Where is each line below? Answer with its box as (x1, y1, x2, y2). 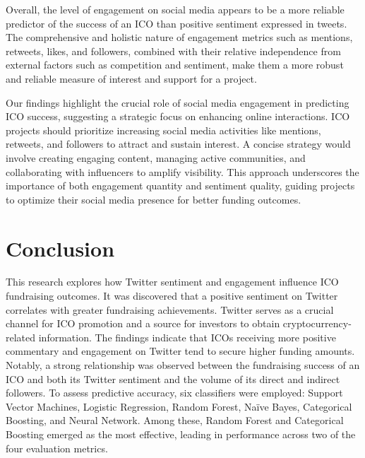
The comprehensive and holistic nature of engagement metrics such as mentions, (6, 30, 353, 45)
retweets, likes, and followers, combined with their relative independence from (6, 43, 341, 58)
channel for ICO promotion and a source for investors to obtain (6, 316, 280, 331)
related (6, 329, 36, 344)
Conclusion (6, 233, 115, 262)
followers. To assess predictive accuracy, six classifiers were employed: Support (6, 385, 343, 400)
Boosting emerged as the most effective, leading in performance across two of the (6, 426, 356, 441)
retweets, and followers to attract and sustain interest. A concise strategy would (6, 136, 351, 151)
